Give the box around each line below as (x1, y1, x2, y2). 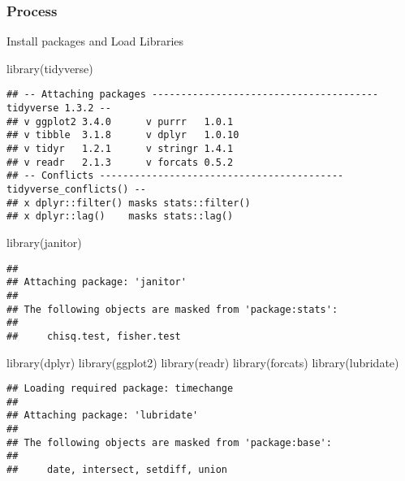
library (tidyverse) (6, 59, 93, 76)
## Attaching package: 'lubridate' (6, 409, 199, 422)
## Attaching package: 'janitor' (6, 276, 187, 288)
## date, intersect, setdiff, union (6, 464, 228, 476)
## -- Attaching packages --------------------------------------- (6, 89, 379, 101)
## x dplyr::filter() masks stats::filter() (6, 197, 251, 209)
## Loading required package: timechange (6, 383, 234, 395)
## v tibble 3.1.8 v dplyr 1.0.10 (6, 129, 239, 141)
